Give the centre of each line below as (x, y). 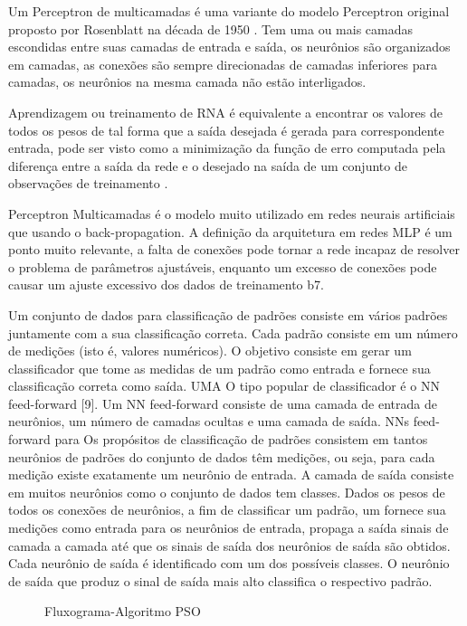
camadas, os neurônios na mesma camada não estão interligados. (187, 82)
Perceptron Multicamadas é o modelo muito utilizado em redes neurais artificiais (232, 213)
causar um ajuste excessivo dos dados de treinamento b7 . (166, 285)
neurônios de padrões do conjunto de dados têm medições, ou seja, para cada (222, 456)
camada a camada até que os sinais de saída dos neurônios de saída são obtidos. (229, 545)
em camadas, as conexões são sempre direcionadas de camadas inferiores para (223, 64)
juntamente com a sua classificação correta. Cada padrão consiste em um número (233, 332)
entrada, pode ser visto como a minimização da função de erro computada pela (227, 148)
